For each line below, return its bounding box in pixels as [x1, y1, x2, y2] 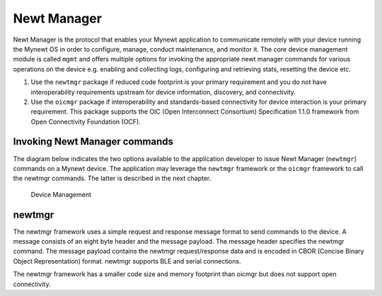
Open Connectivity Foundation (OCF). [30, 117, 141, 126]
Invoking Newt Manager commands [13, 136, 173, 148]
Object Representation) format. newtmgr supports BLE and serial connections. [13, 256, 241, 265]
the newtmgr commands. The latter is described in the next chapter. [13, 174, 212, 183]
